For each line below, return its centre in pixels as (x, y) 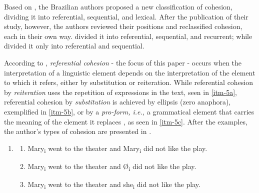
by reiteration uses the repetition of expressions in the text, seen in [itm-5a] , (120, 92)
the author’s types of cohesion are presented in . (78, 131)
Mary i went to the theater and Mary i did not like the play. (117, 148)
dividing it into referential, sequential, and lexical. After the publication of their (126, 16)
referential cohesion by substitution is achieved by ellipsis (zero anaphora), (117, 102)
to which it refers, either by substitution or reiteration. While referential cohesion (129, 82)
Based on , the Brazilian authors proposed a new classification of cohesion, (118, 6)
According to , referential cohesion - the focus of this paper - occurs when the (123, 62)
